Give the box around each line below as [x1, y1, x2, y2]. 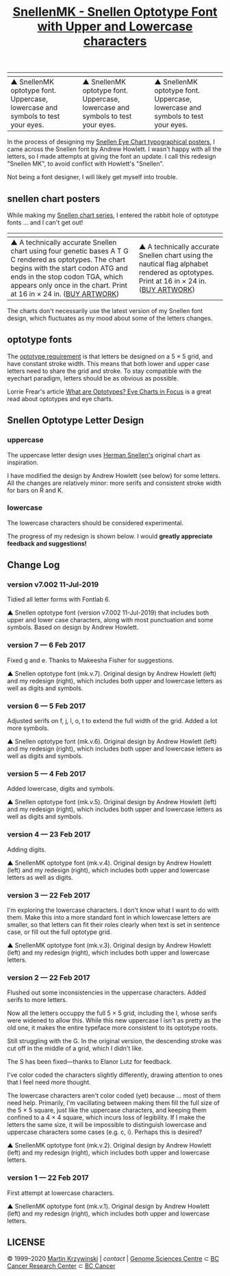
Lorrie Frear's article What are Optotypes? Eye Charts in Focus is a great [7, 387, 212, 396]
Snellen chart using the [138, 251, 214, 260]
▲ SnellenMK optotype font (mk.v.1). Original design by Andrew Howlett [7, 1202, 210, 1210]
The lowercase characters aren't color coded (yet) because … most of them [7, 1091, 221, 1100]
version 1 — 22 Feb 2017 [7, 1173, 89, 1183]
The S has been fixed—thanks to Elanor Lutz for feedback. [7, 1058, 172, 1066]
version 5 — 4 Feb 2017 [7, 769, 86, 778]
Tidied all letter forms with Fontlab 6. [7, 595, 111, 604]
